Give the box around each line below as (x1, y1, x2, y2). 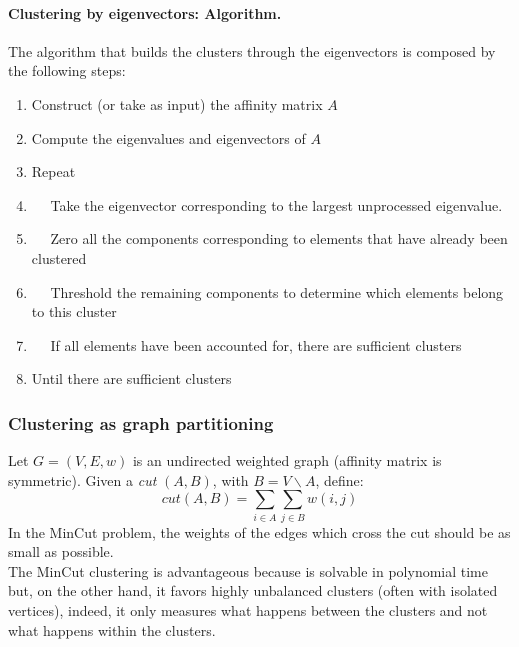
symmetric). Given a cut (8, 469, 157, 490)
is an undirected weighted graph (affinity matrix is (132, 450, 442, 471)
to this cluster (31, 301, 117, 322)
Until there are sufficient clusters (31, 368, 232, 389)
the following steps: (8, 60, 126, 81)
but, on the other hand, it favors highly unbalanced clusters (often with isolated (8, 580, 498, 601)
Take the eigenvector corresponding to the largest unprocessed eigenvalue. (50, 194, 503, 215)
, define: (315, 469, 364, 490)
